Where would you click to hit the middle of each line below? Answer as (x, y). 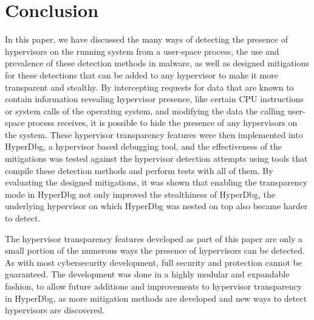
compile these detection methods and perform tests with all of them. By (139, 170)
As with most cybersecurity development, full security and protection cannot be (153, 262)
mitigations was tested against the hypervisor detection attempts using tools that (156, 158)
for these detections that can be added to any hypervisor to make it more (142, 75)
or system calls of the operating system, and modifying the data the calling (145, 110)
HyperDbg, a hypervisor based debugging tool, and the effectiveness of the (144, 146)
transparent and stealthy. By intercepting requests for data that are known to (149, 87)
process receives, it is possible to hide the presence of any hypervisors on (162, 123)
